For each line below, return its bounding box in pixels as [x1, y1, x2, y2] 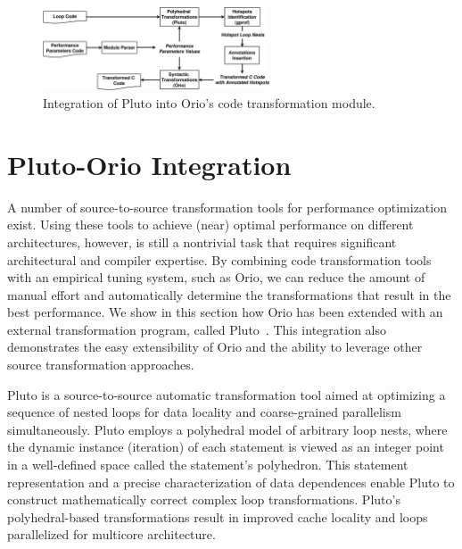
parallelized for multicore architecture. [7, 525, 216, 544]
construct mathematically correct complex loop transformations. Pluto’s [7, 490, 400, 509]
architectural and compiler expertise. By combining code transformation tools [7, 250, 432, 269]
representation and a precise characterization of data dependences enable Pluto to [7, 472, 455, 491]
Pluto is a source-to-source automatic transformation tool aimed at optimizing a [7, 385, 446, 403]
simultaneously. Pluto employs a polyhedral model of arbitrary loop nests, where [7, 420, 448, 438]
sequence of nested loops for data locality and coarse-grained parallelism [7, 403, 401, 421]
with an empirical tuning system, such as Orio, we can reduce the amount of [7, 268, 425, 287]
